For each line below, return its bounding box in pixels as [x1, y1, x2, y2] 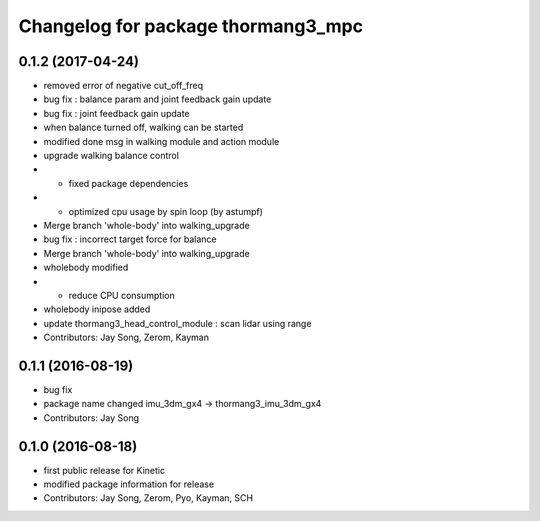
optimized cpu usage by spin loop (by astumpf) [68, 205, 264, 217]
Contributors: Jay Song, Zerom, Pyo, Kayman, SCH [43, 492, 254, 504]
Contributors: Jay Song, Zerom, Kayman [43, 331, 210, 344]
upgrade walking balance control [43, 150, 180, 162]
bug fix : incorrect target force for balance [43, 233, 217, 245]
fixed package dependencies [68, 177, 189, 189]
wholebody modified [43, 261, 129, 274]
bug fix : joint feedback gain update [43, 107, 190, 119]
